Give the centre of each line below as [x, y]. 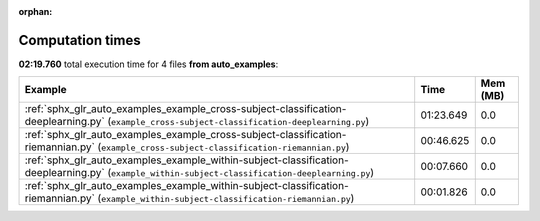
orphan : [35, 11]
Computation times [79, 40]
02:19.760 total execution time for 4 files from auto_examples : [148, 64]
